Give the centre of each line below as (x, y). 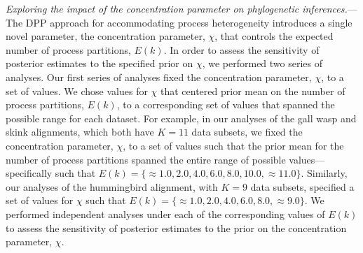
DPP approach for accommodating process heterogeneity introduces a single (189, 22)
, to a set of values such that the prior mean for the (233, 145)
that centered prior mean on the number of (253, 91)
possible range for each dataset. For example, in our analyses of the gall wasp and (181, 118)
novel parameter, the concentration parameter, (105, 36)
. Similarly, (324, 173)
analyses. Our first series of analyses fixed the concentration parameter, (159, 77)
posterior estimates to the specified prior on (100, 63)
